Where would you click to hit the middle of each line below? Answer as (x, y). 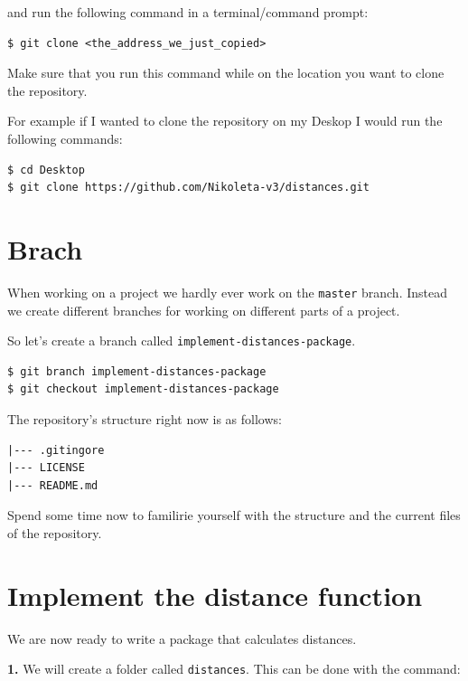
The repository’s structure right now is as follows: (145, 418)
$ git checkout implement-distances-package (143, 389)
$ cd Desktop (46, 170)
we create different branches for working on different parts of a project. (204, 310)
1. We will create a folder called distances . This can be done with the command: (234, 669)
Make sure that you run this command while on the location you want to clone (226, 73)
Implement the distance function (215, 595)
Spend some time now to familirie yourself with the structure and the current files (234, 515)
